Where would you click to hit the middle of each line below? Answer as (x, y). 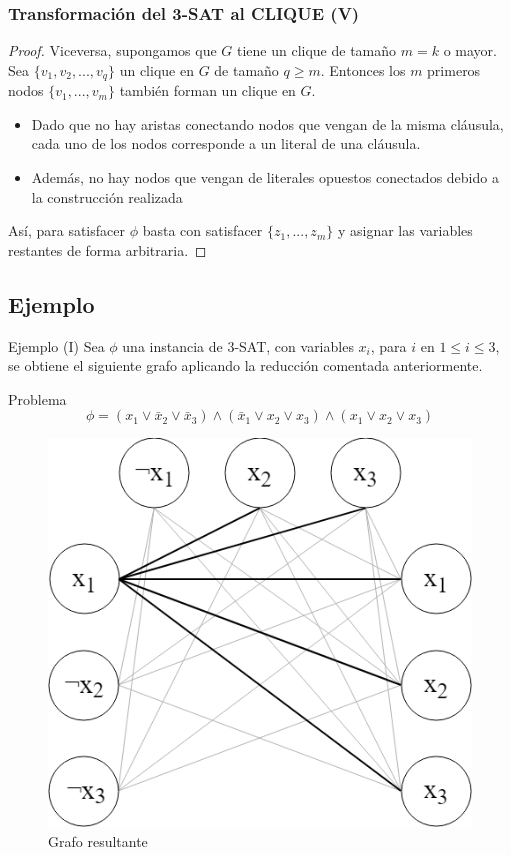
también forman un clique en (207, 90)
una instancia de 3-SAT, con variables (238, 345)
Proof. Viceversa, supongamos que (112, 50)
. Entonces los (363, 69)
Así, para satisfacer (66, 230)
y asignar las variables (405, 230)
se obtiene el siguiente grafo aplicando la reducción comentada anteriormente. (245, 365)
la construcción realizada (107, 196)
